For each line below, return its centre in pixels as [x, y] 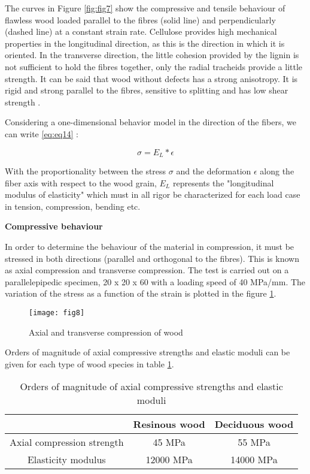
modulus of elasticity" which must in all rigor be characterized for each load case [153, 194]
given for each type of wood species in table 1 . [89, 363]
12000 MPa [169, 460]
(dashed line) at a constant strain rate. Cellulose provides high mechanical [141, 31]
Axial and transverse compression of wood [106, 332]
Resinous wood [169, 424]
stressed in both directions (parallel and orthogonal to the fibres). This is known [152, 258]
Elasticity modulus [66, 460]
